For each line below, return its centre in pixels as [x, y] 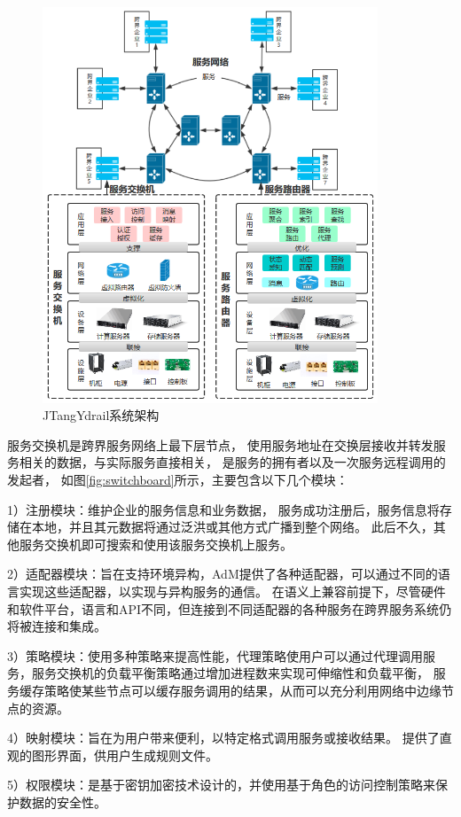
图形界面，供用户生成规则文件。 [125, 755]
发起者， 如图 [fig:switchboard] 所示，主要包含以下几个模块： [178, 479]
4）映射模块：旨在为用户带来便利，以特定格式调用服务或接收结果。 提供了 [223, 738]
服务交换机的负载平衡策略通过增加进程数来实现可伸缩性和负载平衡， [230, 673]
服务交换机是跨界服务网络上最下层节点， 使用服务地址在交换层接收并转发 [220, 444]
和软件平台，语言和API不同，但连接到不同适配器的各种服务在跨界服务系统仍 [230, 608]
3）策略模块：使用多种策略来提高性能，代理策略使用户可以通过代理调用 [215, 655]
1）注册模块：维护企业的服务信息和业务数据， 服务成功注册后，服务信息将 [223, 509]
